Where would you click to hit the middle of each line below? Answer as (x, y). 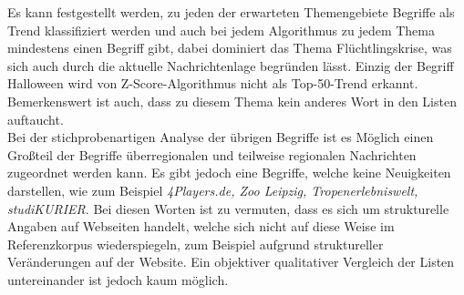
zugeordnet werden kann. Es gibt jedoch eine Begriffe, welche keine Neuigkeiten (229, 173)
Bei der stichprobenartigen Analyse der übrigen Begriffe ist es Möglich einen (221, 137)
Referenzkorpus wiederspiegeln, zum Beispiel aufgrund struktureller (196, 244)
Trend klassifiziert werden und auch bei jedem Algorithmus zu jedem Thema (221, 30)
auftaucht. (36, 119)
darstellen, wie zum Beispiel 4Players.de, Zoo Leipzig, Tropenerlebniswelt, (213, 190)
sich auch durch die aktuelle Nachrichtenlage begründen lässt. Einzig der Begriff (231, 65)
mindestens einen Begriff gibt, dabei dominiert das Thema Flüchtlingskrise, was (230, 48)
